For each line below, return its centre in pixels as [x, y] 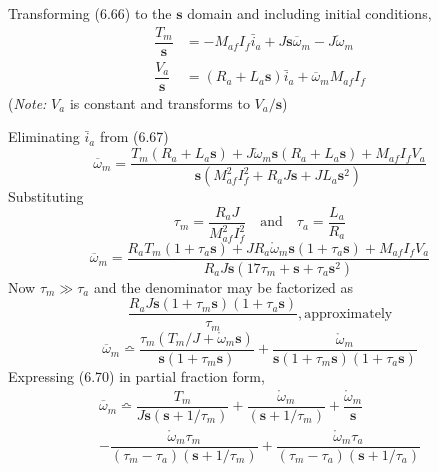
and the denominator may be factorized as [223, 286]
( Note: [27, 102]
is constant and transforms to [159, 102]
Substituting [46, 196]
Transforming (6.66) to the [90, 13]
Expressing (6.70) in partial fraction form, [136, 375]
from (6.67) [134, 136]
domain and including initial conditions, [309, 13]
